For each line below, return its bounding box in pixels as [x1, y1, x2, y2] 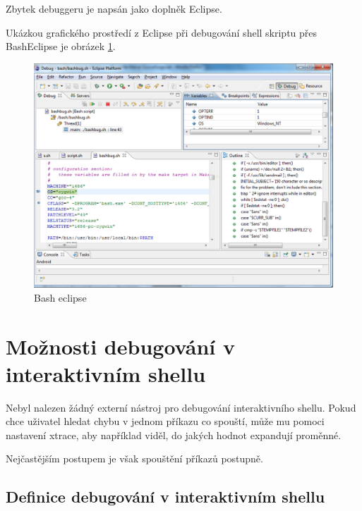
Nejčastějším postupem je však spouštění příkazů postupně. [6, 451, 263, 466]
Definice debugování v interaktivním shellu [6, 486, 325, 507]
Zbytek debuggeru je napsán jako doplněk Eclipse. [6, 1, 222, 16]
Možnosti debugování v [6, 331, 235, 360]
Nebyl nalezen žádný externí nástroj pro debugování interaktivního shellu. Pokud [6, 400, 356, 414]
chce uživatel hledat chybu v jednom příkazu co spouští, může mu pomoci [6, 414, 325, 429]
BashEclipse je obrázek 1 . [6, 39, 116, 54]
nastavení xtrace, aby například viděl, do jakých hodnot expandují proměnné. [6, 427, 342, 442]
